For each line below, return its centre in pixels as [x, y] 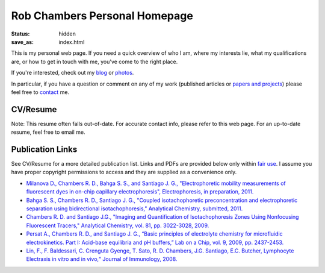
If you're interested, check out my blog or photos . [73, 73]
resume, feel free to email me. [48, 132]
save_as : [23, 42]
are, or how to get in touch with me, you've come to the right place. [94, 61]
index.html [72, 42]
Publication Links [44, 149]
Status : [20, 34]
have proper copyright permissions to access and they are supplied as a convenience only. [124, 172]
